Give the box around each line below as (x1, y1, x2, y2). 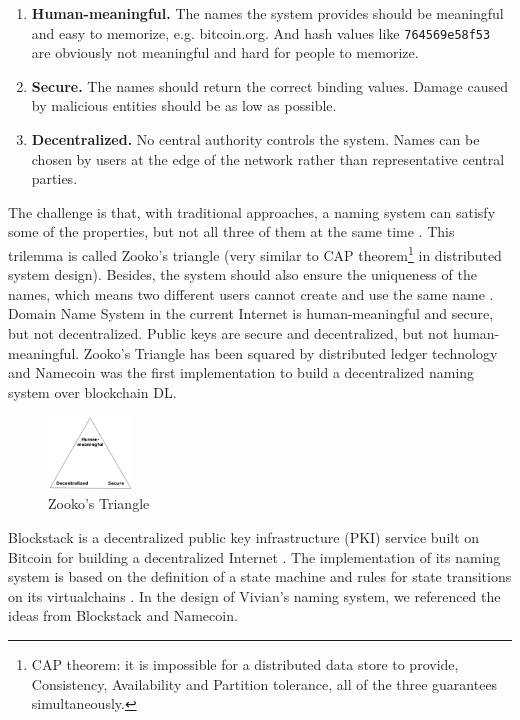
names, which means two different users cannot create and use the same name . (8, 283, 494, 304)
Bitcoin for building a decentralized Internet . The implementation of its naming (8, 546, 501, 567)
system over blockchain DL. (8, 381, 177, 402)
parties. (31, 168, 78, 189)
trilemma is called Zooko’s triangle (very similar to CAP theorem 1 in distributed (8, 242, 502, 265)
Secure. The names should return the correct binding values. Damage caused (31, 75, 509, 96)
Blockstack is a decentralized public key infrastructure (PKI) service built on (8, 527, 480, 548)
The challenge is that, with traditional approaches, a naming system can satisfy (8, 201, 496, 222)
